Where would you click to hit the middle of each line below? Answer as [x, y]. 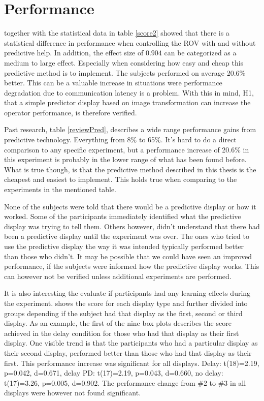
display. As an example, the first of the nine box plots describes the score [118, 323]
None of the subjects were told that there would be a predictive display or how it [130, 206]
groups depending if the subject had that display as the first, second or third [123, 313]
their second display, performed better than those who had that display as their [128, 352]
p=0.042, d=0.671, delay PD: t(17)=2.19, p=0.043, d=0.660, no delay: [114, 373]
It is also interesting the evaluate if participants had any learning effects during [127, 293]
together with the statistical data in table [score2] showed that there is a [117, 33]
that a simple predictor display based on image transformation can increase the [127, 102]
